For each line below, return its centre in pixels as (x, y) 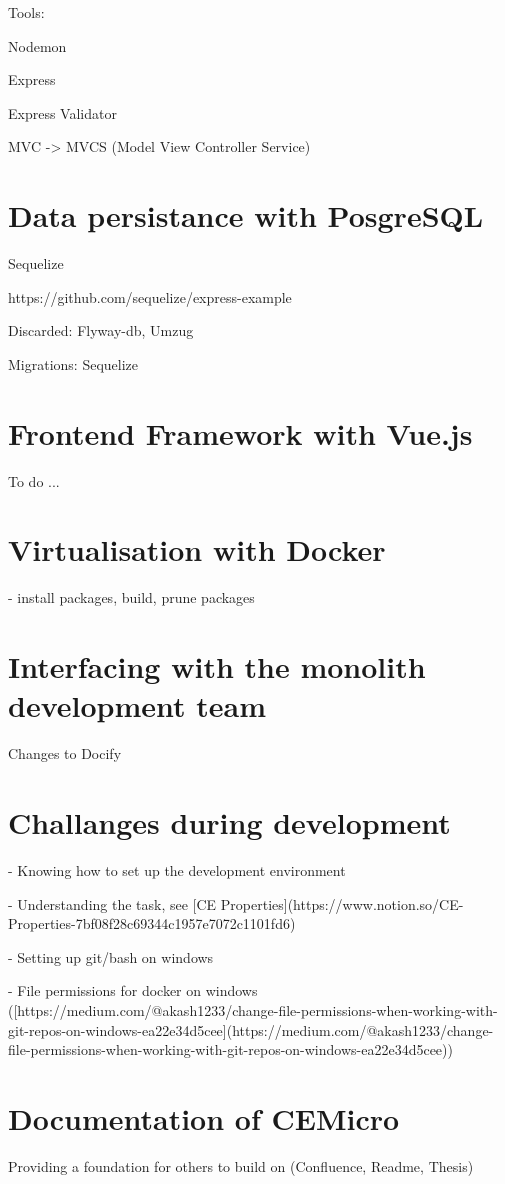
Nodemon (37, 45)
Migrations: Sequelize (73, 363)
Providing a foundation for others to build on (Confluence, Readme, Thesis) (241, 1165)
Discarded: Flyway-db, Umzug (101, 330)
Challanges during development (229, 822)
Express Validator (62, 112)
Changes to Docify (65, 753)
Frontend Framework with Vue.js (240, 432)
